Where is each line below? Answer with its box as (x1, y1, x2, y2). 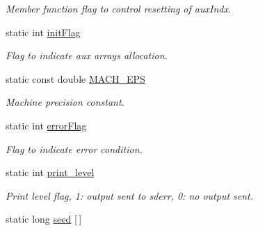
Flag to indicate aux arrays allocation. (6, 48, 168, 63)
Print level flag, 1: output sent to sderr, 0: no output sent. (6, 188, 254, 202)
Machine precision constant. (6, 95, 124, 109)
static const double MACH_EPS (6, 71, 145, 86)
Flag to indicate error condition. (6, 141, 143, 156)
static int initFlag (6, 24, 81, 39)
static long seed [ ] (6, 212, 82, 226)
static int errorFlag (6, 118, 87, 132)
